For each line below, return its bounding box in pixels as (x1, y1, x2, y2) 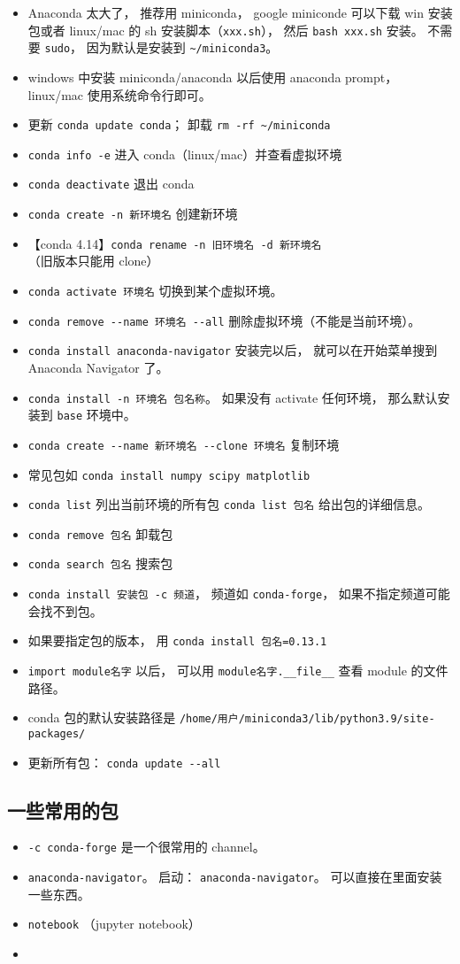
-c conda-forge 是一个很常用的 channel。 (27, 837, 265, 856)
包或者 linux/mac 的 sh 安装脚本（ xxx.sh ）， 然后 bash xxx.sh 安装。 (27, 20, 424, 39)
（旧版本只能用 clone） (27, 251, 159, 270)
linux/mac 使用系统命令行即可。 (27, 85, 211, 104)
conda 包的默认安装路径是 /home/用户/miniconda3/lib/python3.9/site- (27, 708, 435, 727)
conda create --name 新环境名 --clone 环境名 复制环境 (27, 435, 340, 453)
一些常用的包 (7, 796, 119, 823)
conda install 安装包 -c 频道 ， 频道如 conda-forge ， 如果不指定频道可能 (27, 584, 450, 603)
